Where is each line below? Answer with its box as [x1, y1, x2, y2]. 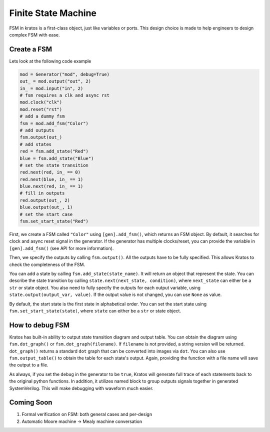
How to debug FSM [9, 320, 70, 329]
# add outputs [19, 127, 54, 133]
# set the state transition [19, 162, 88, 168]
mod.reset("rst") [19, 106, 62, 112]
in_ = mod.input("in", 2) [19, 85, 83, 91]
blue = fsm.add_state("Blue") [19, 155, 94, 161]
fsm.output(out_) [19, 134, 62, 140]
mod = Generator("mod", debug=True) [19, 71, 110, 77]
